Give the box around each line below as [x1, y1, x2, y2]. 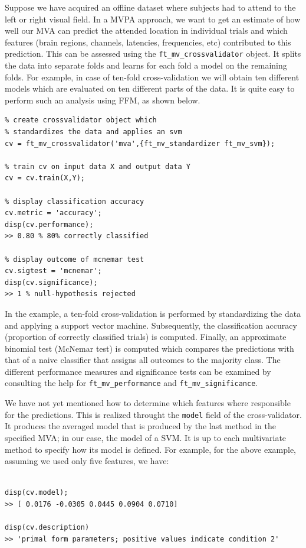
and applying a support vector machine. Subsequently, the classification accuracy [5, 319, 297, 331]
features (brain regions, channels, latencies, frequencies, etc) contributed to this [5, 35, 291, 48]
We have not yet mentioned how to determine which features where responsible [5, 397, 291, 409]
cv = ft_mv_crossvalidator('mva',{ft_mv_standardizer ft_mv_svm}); [5, 139, 275, 148]
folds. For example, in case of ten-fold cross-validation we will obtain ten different [5, 70, 300, 83]
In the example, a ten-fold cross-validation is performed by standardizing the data [5, 307, 301, 319]
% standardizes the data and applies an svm [5, 128, 182, 136]
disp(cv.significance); [5, 278, 98, 287]
